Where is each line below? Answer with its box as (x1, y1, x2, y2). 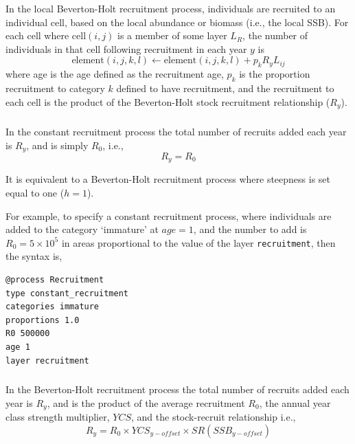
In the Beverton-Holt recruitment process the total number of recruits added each (5, 382, 350, 397)
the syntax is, (5, 249, 62, 263)
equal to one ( (5, 186, 65, 200)
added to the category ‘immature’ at (5, 222, 159, 236)
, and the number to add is (193, 222, 307, 236)
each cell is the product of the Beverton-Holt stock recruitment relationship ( (5, 94, 330, 109)
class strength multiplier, (5, 410, 110, 424)
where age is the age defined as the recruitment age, (5, 67, 224, 81)
